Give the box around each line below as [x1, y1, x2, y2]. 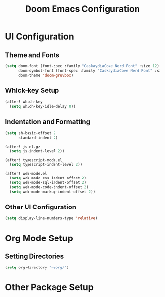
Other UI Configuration [5, 203, 77, 211]
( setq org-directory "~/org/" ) [5, 265, 69, 270]
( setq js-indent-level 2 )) [9, 148, 65, 153]
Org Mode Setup [5, 233, 74, 244]
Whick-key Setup [5, 87, 59, 95]
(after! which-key [5, 99, 43, 104]
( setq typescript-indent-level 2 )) [9, 162, 82, 167]
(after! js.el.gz [5, 144, 41, 149]
